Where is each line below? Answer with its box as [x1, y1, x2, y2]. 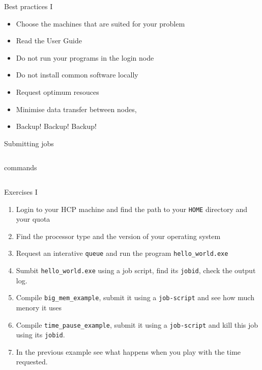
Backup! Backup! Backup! [16, 121, 97, 131]
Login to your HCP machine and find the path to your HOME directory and [16, 203, 248, 214]
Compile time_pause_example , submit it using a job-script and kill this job [16, 319, 258, 330]
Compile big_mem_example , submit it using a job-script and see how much [16, 292, 254, 303]
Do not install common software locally [16, 69, 138, 80]
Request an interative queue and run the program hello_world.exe [16, 248, 228, 258]
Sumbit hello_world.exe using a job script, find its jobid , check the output [16, 265, 256, 276]
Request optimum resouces [16, 86, 99, 97]
